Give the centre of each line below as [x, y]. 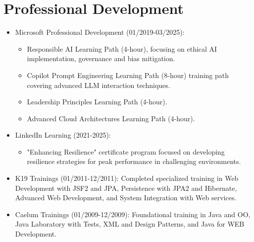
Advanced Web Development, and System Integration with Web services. [126, 198]
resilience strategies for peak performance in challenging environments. [134, 161]
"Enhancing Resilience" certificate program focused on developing [126, 151]
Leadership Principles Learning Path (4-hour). [97, 102]
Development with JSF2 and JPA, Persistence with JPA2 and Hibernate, [126, 188]
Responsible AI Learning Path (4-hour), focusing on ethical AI [122, 48]
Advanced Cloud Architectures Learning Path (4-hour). [111, 118]
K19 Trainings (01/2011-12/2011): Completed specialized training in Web [127, 178]
